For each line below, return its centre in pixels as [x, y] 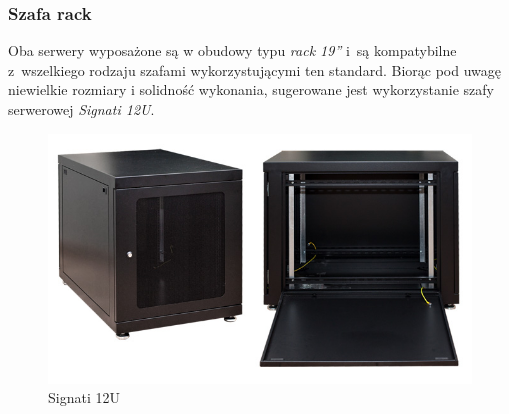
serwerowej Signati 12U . [81, 109]
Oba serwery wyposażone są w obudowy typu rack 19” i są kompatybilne [232, 50]
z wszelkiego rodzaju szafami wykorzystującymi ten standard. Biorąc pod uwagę [254, 69]
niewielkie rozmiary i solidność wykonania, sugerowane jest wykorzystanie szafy [251, 89]
